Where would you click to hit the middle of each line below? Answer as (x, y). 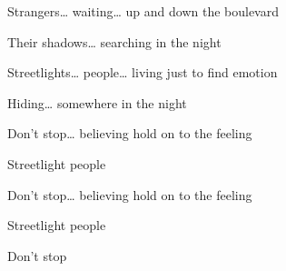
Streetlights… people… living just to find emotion (143, 72)
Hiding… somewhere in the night (97, 102)
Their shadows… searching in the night (114, 41)
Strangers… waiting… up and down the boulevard (143, 11)
